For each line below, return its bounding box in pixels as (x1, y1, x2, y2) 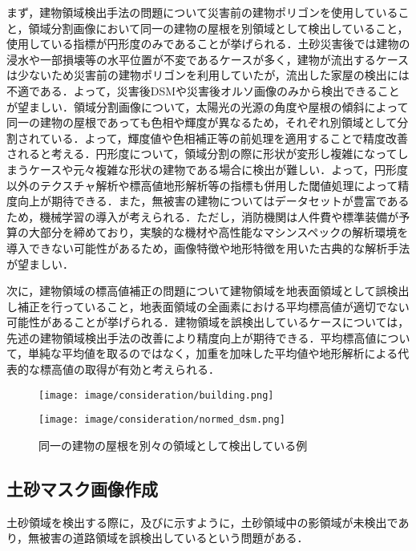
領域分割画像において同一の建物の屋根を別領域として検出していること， (28, 19, 409, 36)
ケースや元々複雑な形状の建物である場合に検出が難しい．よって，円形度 (28, 160, 409, 177)
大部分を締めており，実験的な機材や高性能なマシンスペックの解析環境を (28, 224, 409, 241)
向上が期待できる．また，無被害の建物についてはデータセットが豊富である (17, 192, 410, 209)
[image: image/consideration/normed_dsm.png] (38, 414, 285, 426)
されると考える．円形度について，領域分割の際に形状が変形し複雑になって (6, 145, 398, 162)
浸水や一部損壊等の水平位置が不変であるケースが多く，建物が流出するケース (6, 51, 410, 67)
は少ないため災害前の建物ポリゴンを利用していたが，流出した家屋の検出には (6, 67, 410, 83)
